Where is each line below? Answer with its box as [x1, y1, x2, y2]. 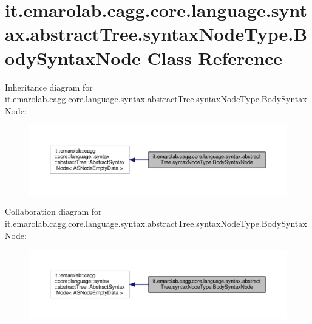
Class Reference [147, 45, 282, 70]
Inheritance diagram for [5, 80, 93, 93]
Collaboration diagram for [5, 205, 102, 218]
